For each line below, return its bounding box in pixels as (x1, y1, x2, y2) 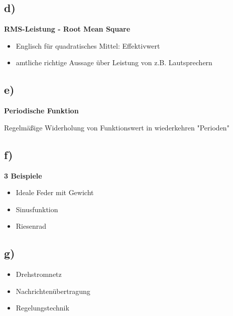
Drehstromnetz (16, 269, 62, 279)
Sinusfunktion (16, 204, 58, 214)
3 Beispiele (4, 170, 42, 181)
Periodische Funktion (4, 105, 79, 116)
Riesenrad (16, 221, 46, 231)
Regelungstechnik (16, 302, 69, 313)
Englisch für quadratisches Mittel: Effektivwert (16, 40, 160, 51)
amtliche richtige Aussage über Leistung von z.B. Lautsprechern (16, 57, 212, 68)
